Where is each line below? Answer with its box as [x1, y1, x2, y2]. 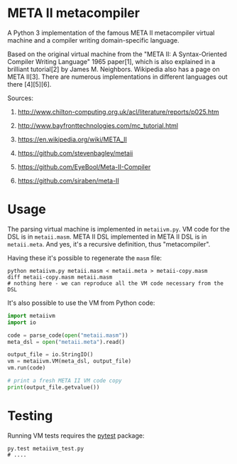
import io [7, 318, 37, 326]
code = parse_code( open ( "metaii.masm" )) [7, 332, 129, 339]
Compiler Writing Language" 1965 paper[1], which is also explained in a [7, 57, 216, 65]
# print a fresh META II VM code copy [7, 377, 122, 384]
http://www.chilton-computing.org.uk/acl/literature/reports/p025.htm [17, 107, 220, 116]
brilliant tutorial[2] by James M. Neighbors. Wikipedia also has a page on [7, 65, 220, 73]
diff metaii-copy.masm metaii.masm [7, 274, 113, 281]
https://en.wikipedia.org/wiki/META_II [17, 135, 128, 144]
